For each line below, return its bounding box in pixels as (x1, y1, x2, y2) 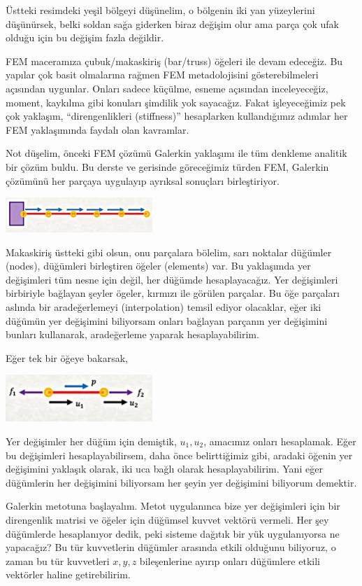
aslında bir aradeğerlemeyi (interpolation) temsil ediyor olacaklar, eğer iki (6, 299, 321, 314)
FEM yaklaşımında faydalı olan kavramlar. (6, 122, 189, 137)
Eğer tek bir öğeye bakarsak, (6, 350, 128, 365)
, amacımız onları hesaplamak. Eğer (203, 433, 356, 448)
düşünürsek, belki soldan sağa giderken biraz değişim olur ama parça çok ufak (6, 16, 339, 31)
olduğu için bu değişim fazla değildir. (6, 30, 164, 45)
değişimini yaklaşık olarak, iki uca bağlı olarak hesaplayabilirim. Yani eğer (6, 461, 323, 476)
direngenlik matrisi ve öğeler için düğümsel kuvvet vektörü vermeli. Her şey (6, 512, 329, 526)
